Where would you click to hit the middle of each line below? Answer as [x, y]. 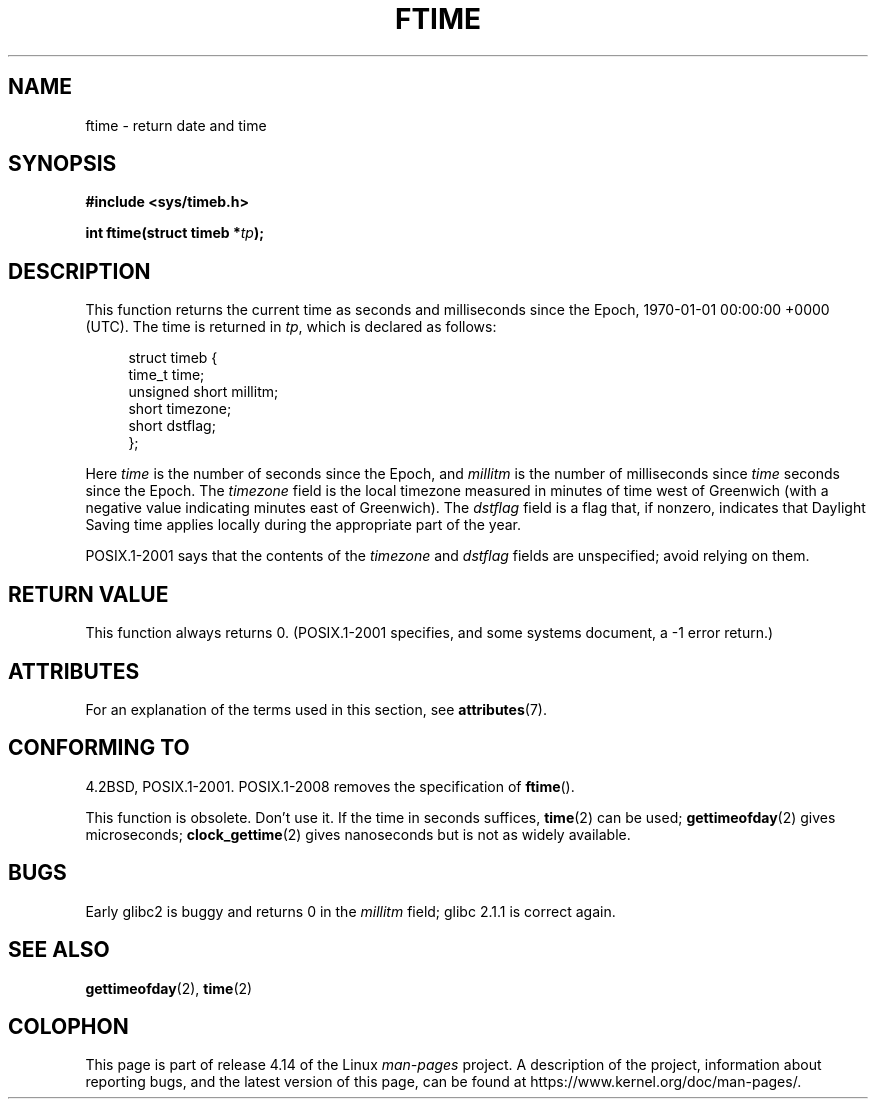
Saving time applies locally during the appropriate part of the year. [303, 525]
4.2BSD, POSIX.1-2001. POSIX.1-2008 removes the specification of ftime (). [330, 786]
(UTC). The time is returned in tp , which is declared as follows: [291, 327]
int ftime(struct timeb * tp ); [175, 233]
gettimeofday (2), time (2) [169, 988]
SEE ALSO [59, 950]
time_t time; [166, 375]
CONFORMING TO [99, 748]
